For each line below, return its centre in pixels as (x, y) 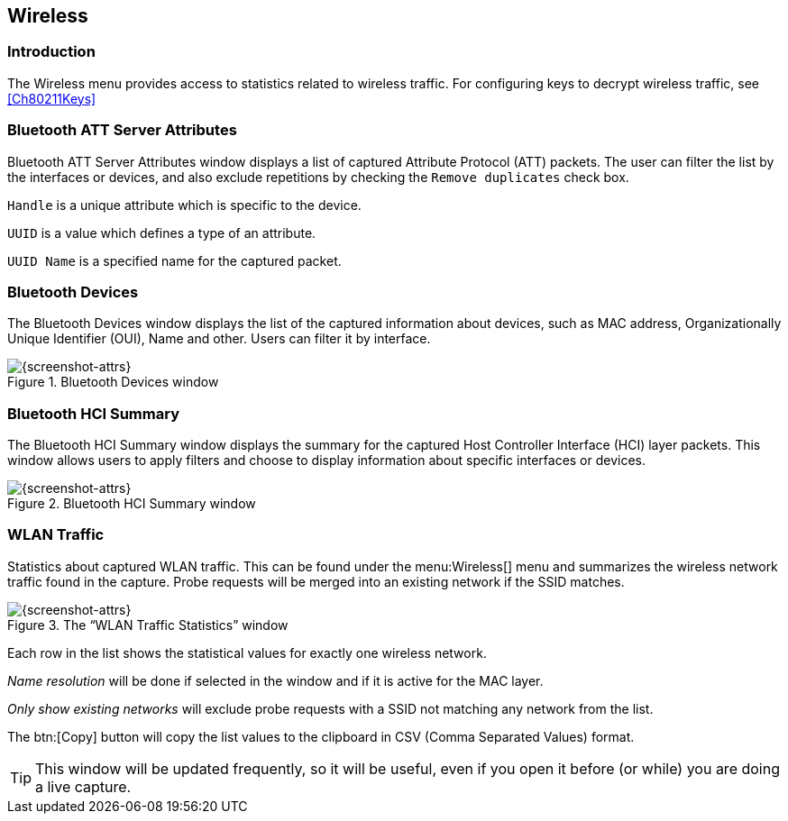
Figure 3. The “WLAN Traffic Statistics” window (148, 625)
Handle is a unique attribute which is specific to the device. (184, 205)
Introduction (51, 52)
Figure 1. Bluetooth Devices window (113, 382)
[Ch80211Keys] (52, 98)
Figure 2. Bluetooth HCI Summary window (132, 504)
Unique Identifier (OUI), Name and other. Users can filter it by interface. (219, 339)
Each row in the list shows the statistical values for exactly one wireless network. (247, 652)
